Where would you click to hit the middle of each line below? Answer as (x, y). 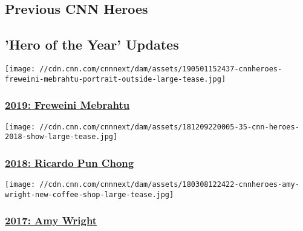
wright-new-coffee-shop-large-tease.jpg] (90, 194)
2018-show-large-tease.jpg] (61, 137)
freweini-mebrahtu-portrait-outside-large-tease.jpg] (116, 79)
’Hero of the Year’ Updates (92, 44)
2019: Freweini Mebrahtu (67, 105)
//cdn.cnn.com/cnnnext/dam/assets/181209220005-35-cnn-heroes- (169, 127)
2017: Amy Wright (51, 220)
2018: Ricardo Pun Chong (70, 162)
